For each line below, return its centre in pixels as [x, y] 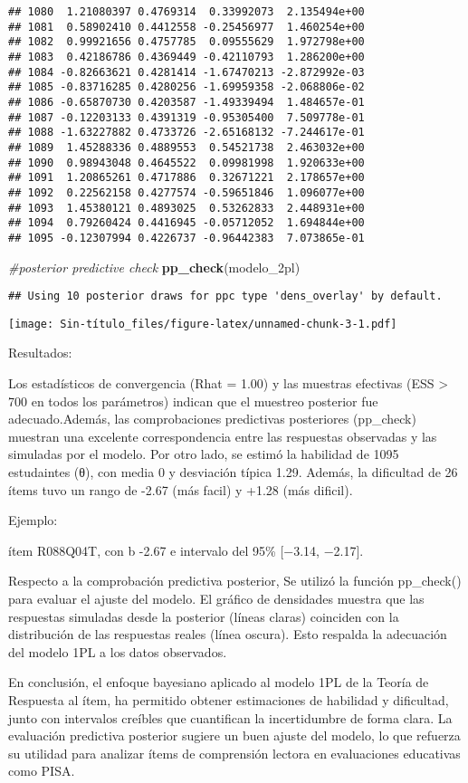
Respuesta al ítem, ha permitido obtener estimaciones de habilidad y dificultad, [229, 699]
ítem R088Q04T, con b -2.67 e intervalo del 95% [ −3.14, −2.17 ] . [186, 550]
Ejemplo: [33, 520]
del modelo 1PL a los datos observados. [118, 651]
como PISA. [42, 771]
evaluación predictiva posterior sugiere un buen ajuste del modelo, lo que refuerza [234, 735]
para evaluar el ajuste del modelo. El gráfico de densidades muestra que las [216, 598]
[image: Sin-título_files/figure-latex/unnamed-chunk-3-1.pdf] [203, 324]
